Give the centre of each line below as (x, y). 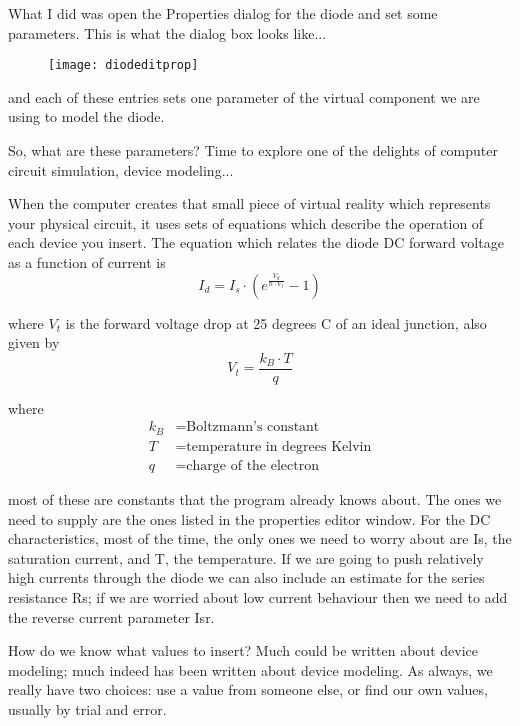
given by (34, 342)
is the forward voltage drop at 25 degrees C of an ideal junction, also (276, 322)
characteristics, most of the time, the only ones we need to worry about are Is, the (260, 538)
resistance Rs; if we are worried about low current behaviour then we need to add (258, 596)
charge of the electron (252, 465)
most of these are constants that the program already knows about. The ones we (255, 498)
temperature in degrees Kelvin (279, 446)
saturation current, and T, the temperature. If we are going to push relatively (246, 557)
